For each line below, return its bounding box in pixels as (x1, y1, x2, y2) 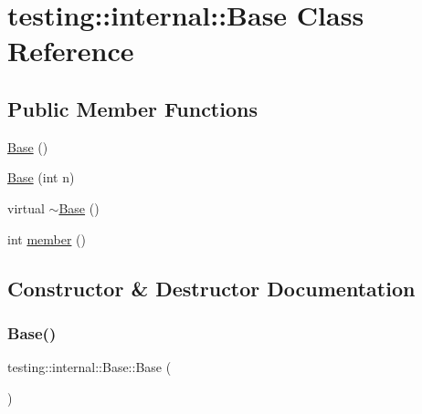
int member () (7, 229, 86, 248)
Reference (7, 32, 134, 69)
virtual (7, 198, 45, 217)
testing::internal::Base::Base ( (7, 357, 172, 377)
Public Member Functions (7, 94, 258, 122)
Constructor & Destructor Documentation (7, 274, 416, 302)
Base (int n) (7, 168, 75, 187)
